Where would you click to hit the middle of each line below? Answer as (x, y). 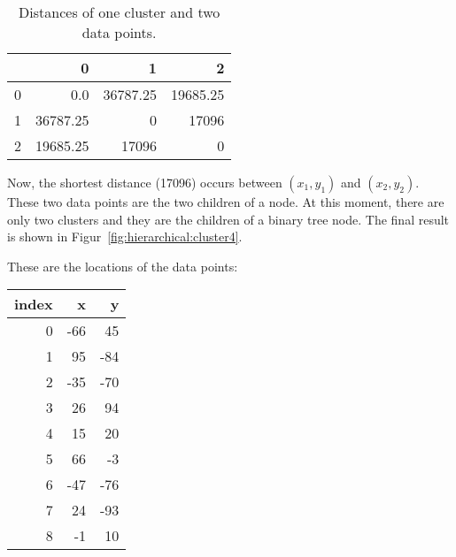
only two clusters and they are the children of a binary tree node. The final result (228, 219)
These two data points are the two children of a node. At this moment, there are (226, 202)
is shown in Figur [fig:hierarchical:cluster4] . (125, 237)
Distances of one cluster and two (120, 12)
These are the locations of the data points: (123, 266)
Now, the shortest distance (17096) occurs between (145, 182)
